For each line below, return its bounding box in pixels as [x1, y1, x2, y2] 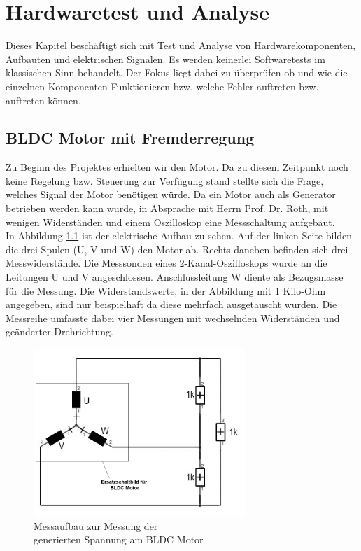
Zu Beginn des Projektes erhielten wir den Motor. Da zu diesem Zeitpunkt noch [6, 160, 348, 174]
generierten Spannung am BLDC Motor [34, 532, 204, 547]
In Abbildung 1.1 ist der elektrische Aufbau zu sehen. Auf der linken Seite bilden [6, 228, 353, 243]
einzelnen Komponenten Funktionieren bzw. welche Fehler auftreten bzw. [6, 78, 319, 93]
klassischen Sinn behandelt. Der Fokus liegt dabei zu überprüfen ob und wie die [6, 65, 348, 80]
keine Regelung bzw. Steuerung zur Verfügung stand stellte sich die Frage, [6, 173, 324, 188]
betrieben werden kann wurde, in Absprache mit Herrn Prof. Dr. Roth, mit [6, 201, 329, 216]
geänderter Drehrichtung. [6, 324, 113, 339]
